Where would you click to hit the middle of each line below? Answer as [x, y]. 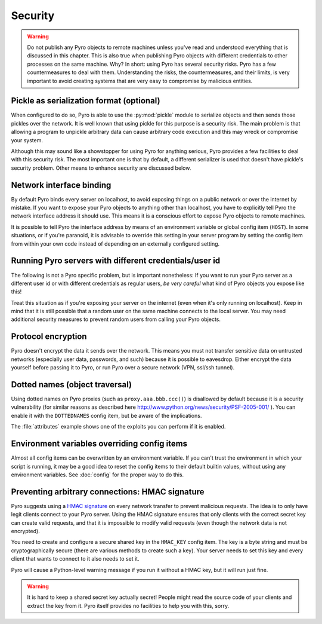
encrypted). [25, 531]
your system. [27, 140]
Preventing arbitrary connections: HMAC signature [108, 492]
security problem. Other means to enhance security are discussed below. [101, 168]
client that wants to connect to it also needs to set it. [75, 559]
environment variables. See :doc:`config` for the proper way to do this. [97, 475]
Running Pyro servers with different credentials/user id [116, 261]
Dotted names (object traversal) [72, 385]
